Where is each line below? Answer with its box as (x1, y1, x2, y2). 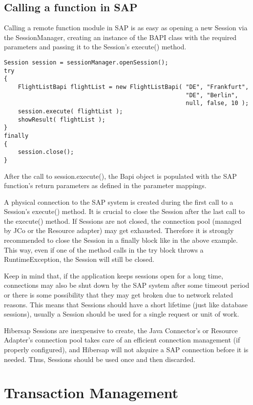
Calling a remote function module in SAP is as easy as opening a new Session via (4, 22, 248, 33)
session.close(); (18, 149, 74, 156)
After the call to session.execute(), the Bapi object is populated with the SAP (4, 171, 237, 181)
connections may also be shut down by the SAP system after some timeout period (4, 280, 250, 290)
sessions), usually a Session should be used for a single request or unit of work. (4, 309, 239, 319)
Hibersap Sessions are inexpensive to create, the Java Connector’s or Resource (4, 325, 238, 335)
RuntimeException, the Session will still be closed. (4, 254, 154, 264)
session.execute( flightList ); (18, 107, 123, 115)
